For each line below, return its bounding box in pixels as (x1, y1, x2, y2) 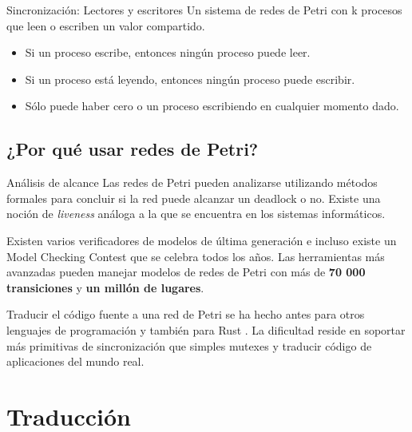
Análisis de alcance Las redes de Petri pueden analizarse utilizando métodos (6, 174, 378, 191)
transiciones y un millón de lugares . (6, 279, 204, 295)
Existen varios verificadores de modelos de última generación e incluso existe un (6, 232, 397, 248)
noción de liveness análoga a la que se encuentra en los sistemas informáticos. (6, 205, 386, 222)
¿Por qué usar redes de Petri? (6, 137, 259, 161)
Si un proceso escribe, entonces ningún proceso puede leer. (25, 44, 311, 61)
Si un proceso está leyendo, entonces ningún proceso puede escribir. (25, 70, 355, 87)
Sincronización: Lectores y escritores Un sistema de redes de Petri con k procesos (6, 2, 402, 18)
